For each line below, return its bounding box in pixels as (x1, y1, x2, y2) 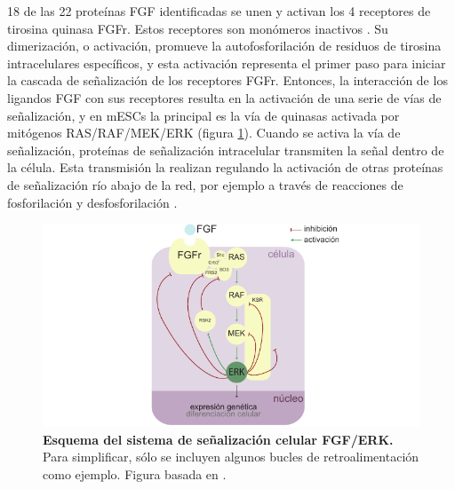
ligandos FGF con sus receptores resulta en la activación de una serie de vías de (7, 88, 442, 106)
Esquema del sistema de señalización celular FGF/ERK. (43, 430, 394, 448)
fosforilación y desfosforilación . (7, 193, 178, 211)
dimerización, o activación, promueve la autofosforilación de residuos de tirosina (7, 36, 442, 55)
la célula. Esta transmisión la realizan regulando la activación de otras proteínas (7, 158, 443, 177)
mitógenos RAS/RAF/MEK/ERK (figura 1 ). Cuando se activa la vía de (7, 123, 401, 142)
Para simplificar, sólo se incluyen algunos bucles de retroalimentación (43, 447, 419, 466)
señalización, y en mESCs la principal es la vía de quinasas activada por (7, 106, 400, 124)
